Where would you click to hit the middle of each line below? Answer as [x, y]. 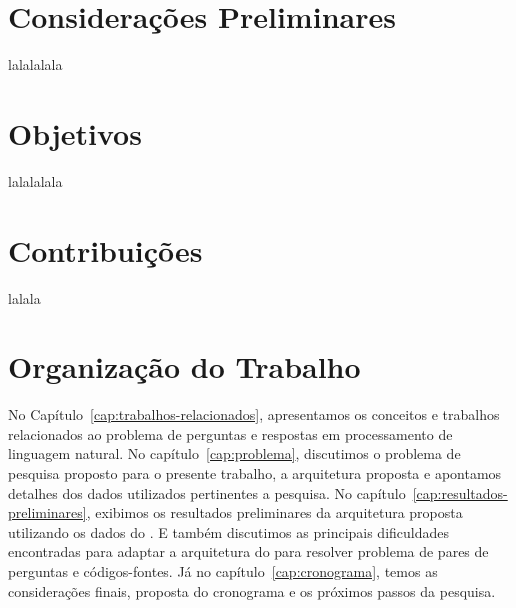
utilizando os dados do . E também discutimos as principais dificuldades [229, 531]
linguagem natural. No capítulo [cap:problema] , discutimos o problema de [234, 453]
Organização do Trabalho [184, 366]
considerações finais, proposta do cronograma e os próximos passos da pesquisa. [252, 590]
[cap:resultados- [460, 492]
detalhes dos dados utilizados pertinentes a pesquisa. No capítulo [207, 492]
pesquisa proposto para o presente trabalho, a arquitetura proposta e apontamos [255, 473]
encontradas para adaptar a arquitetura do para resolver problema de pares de [248, 551]
